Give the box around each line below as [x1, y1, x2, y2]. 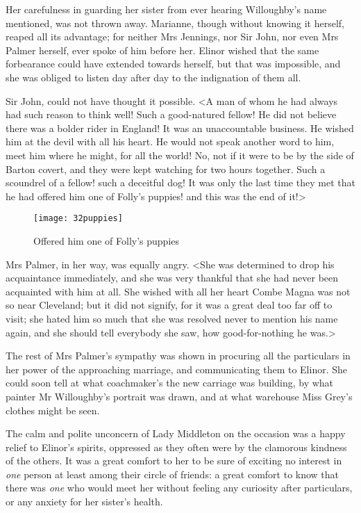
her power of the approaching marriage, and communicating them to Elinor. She [6, 361, 348, 376]
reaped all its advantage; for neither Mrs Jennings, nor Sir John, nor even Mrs [6, 29, 339, 44]
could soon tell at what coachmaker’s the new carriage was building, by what [6, 375, 334, 390]
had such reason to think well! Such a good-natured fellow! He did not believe [6, 107, 337, 122]
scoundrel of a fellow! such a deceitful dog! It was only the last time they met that [6, 175, 355, 190]
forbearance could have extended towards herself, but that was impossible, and [6, 56, 341, 71]
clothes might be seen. [6, 402, 100, 417]
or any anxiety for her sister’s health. [6, 494, 163, 509]
